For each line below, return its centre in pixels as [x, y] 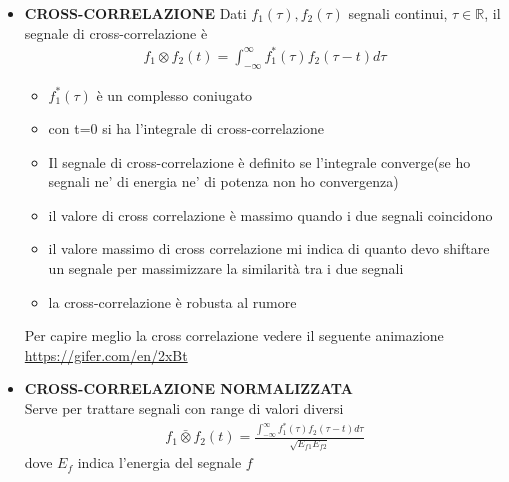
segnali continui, [398, 13]
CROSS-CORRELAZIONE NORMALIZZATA [188, 388]
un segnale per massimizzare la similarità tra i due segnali [226, 268]
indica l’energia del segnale [159, 462]
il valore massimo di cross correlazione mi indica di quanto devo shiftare [269, 248]
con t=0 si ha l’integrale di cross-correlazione [186, 128]
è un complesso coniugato [174, 94]
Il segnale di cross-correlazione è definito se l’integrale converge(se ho [259, 161]
